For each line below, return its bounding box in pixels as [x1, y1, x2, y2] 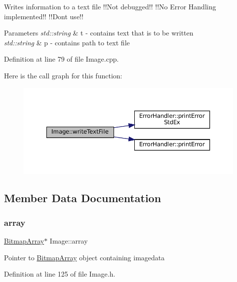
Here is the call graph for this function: [4, 70, 122, 80]
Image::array [49, 235, 88, 246]
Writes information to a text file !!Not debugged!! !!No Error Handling [4, 1, 216, 11]
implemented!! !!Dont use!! [4, 11, 83, 21]
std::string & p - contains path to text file [4, 37, 130, 47]
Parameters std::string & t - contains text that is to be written [4, 28, 194, 38]
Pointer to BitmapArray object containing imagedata [4, 252, 165, 262]
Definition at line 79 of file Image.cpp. [4, 54, 119, 64]
